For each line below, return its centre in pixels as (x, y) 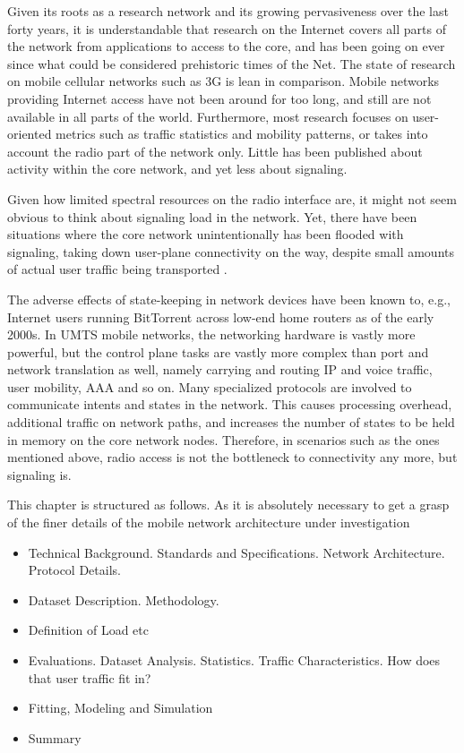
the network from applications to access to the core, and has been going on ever (226, 46)
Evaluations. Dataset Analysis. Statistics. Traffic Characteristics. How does (234, 660)
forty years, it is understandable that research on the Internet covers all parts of (227, 28)
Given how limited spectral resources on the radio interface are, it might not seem (232, 198)
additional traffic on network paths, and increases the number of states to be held (231, 422)
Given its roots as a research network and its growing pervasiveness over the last (228, 11)
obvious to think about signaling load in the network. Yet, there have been (212, 216)
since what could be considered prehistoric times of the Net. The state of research (232, 63)
